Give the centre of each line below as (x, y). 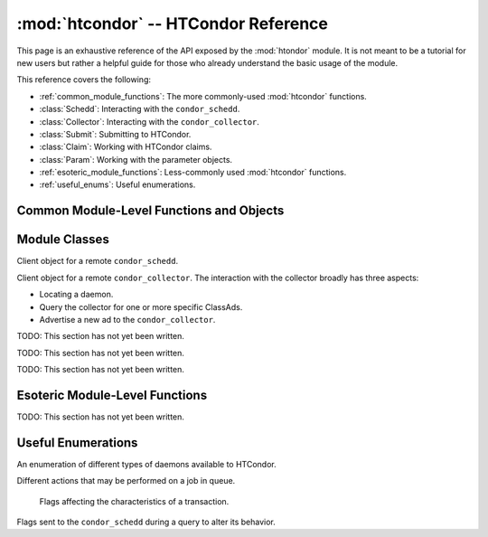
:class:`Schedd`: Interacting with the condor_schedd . (140, 109)
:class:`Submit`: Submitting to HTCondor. (115, 134)
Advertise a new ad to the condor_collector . (127, 319)
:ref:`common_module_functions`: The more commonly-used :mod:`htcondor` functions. (203, 96)
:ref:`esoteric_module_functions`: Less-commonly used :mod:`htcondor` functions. (193, 173)
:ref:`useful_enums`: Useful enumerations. (117, 184)
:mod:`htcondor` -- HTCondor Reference (173, 24)
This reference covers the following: (84, 80)
